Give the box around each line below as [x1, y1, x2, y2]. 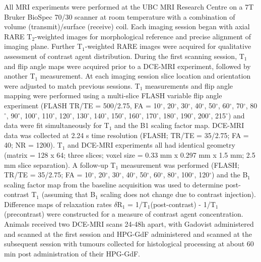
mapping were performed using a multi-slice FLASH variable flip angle [4, 90, 222, 101]
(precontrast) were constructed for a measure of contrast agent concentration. [4, 209, 243, 219]
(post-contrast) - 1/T [150, 199, 216, 209]
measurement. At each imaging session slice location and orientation [40, 71, 251, 81]
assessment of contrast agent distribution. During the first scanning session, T [4, 50, 244, 61]
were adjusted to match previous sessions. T [4, 80, 140, 91]
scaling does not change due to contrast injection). [100, 189, 256, 200]
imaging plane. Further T [4, 41, 83, 51]
